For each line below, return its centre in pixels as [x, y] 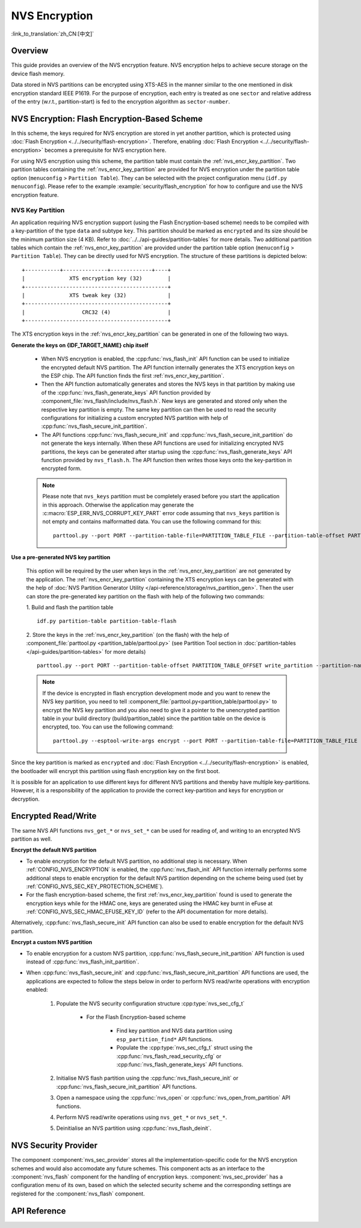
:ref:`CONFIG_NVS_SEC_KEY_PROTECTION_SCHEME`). [95, 886]
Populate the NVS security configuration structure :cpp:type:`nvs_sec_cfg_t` [150, 1003]
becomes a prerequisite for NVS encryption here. [105, 150]
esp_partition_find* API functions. [165, 1039]
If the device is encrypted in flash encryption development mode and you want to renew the [156, 693]
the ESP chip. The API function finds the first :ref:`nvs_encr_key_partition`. [133, 376]
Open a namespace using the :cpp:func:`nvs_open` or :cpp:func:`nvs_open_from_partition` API [173, 1098]
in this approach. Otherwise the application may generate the [118, 505]
